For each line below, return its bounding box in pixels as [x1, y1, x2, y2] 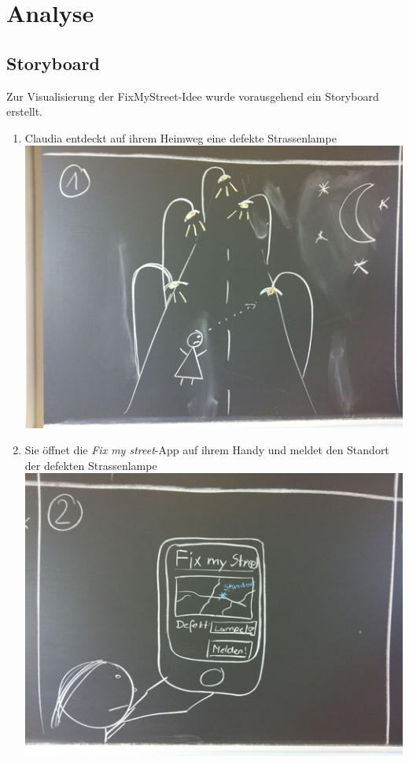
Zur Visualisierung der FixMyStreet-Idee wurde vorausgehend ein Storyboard [6, 87, 379, 104]
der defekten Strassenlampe [24, 457, 157, 473]
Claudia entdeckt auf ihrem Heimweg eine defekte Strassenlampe [24, 129, 337, 146]
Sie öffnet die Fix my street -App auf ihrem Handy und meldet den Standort [24, 442, 389, 458]
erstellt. [6, 103, 43, 120]
